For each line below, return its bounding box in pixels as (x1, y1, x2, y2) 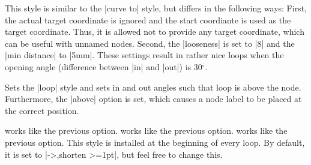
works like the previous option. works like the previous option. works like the (5, 124, 288, 137)
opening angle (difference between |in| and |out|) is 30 (5, 60, 202, 73)
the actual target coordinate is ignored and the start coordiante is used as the (5, 13, 291, 26)
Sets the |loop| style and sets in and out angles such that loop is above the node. (5, 80, 301, 93)
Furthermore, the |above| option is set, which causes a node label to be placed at (5, 92, 302, 105)
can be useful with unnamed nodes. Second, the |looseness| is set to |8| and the (5, 37, 295, 49)
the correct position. (5, 104, 79, 116)
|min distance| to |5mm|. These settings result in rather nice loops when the (5, 49, 284, 61)
